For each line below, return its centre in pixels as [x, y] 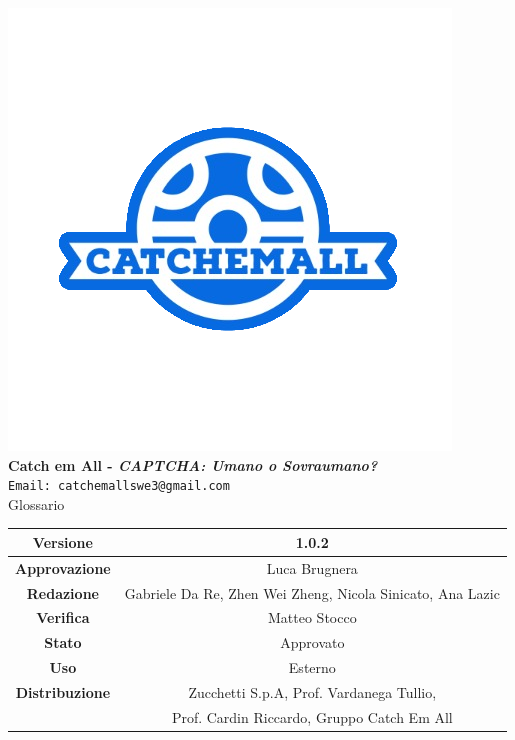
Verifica [63, 617]
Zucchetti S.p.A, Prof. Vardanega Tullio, [312, 692]
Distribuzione [63, 692]
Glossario [36, 503]
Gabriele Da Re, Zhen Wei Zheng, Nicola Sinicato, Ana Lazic [312, 592]
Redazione [62, 592]
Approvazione [63, 567]
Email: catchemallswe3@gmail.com [119, 486]
